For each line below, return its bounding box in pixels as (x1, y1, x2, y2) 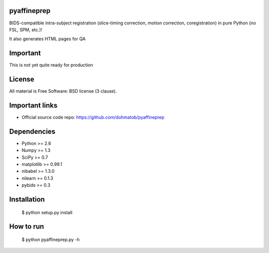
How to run (9, 222, 44, 231)
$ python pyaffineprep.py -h (21, 237, 80, 243)
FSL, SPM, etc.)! (9, 26, 42, 32)
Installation (9, 195, 45, 204)
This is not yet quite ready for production (9, 62, 93, 68)
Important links (9, 101, 58, 110)
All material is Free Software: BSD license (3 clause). (9, 88, 117, 94)
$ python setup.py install (21, 209, 73, 215)
